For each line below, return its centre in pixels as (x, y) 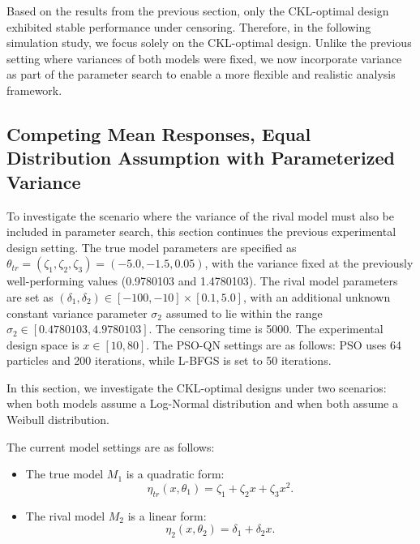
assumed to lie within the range (244, 313)
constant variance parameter (77, 313)
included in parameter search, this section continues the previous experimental (201, 231)
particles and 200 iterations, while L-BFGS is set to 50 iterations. (169, 360)
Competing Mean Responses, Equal (159, 133)
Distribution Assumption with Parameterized (201, 158)
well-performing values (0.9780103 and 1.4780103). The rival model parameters (202, 281)
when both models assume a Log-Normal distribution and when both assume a (202, 403)
